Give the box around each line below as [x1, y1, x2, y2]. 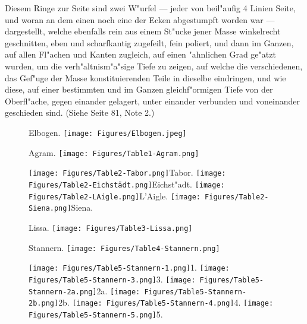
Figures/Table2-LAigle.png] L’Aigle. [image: [29, 189, 201, 202]
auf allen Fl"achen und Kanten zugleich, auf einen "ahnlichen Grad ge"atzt [5, 48, 276, 61]
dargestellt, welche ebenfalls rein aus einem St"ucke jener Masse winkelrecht [5, 25, 281, 37]
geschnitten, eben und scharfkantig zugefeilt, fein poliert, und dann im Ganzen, [5, 36, 294, 49]
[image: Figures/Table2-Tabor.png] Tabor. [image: [29, 166, 226, 179]
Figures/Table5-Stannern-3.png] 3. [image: [29, 272, 196, 285]
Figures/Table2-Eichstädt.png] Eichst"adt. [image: [29, 177, 225, 190]
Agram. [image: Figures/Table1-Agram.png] [29, 146, 199, 158]
